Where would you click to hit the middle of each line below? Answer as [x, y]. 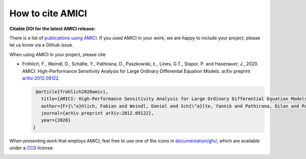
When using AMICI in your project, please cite [58, 54]
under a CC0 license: [32, 148]
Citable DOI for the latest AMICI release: [53, 29]
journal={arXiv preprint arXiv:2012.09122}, [97, 113]
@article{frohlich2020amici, [72, 92]
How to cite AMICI [48, 13]
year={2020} [56, 120]
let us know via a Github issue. [42, 45]
